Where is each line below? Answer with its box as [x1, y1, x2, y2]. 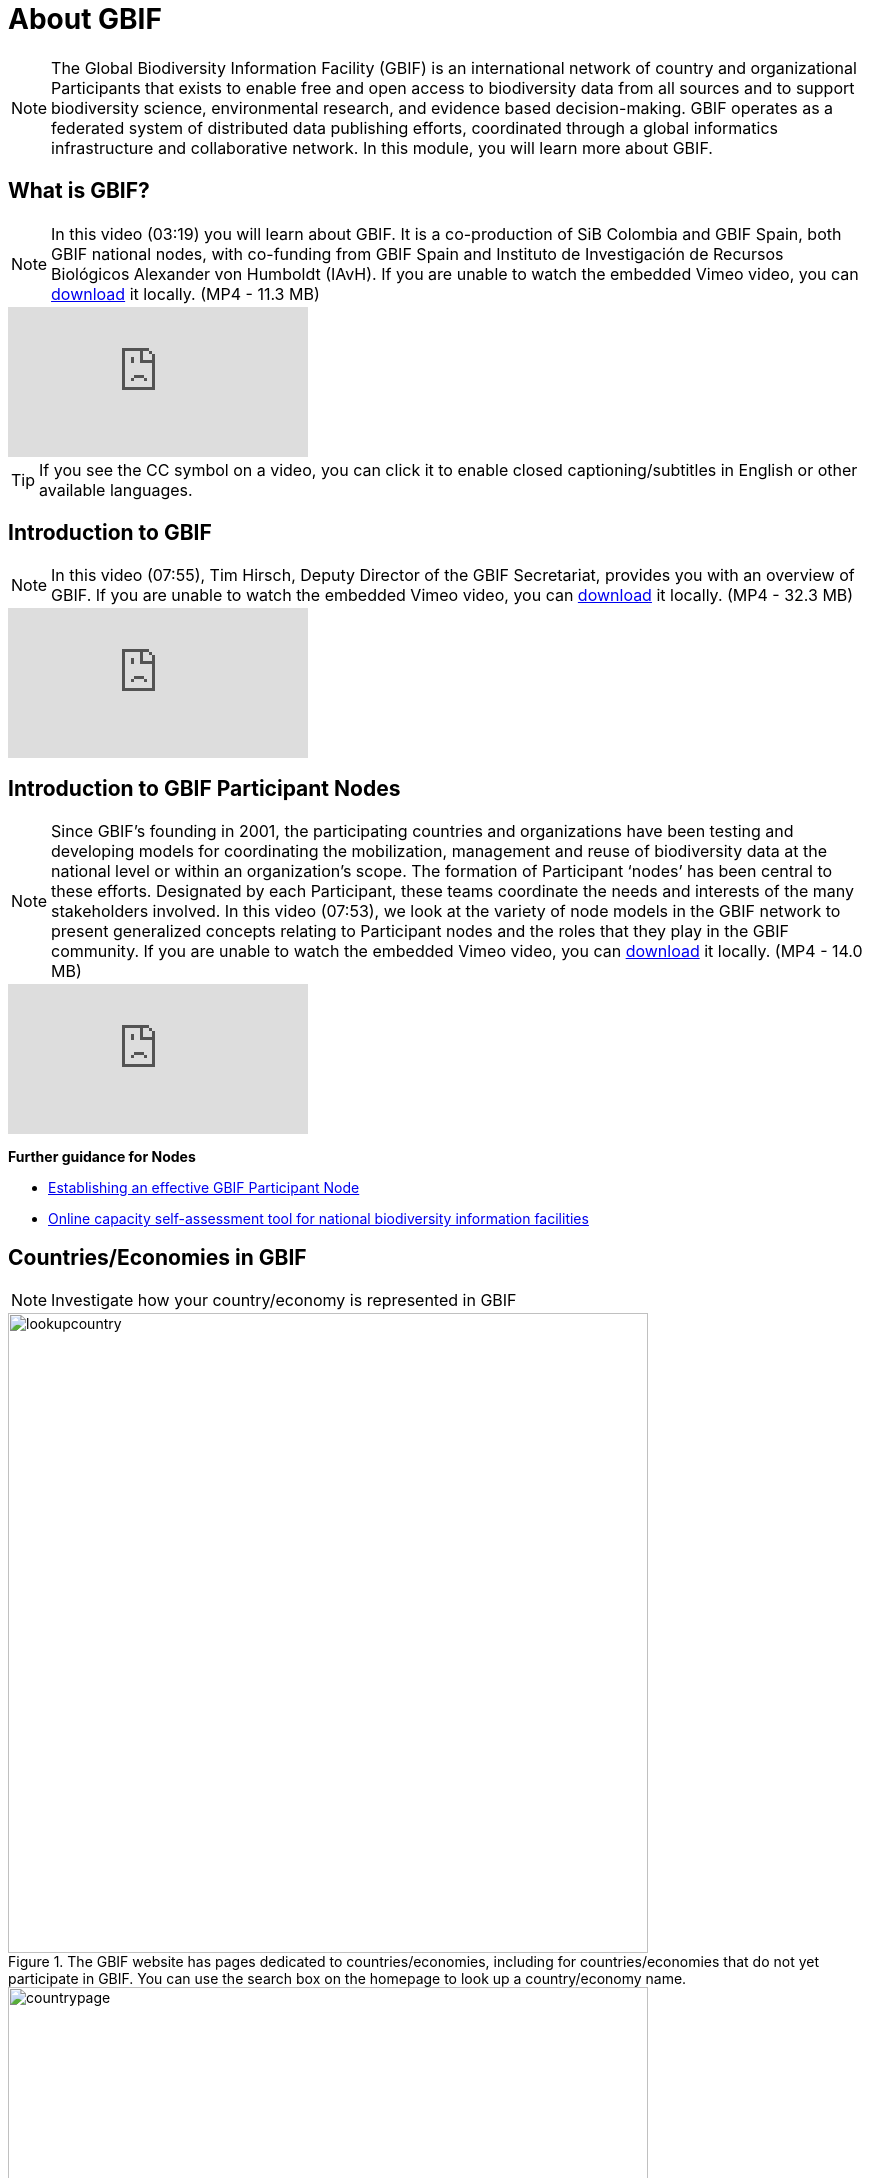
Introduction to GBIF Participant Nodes [8, 775, 401, 801]
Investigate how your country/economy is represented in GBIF [51, 1290, 517, 1311]
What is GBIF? [8, 178, 150, 204]
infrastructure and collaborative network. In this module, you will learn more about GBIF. [51, 137, 713, 158]
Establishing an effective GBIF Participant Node [48, 1179, 360, 1197]
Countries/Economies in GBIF [8, 1244, 307, 1270]
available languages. [39, 479, 193, 500]
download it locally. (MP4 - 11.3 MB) [51, 283, 320, 304]
